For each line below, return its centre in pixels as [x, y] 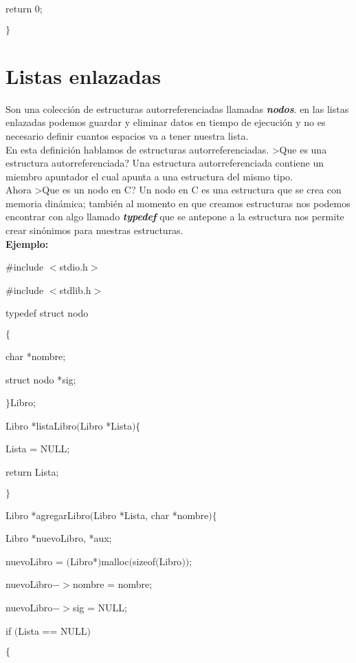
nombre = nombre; [112, 584]
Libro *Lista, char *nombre [151, 515]
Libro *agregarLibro [48, 515]
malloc [115, 561]
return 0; [24, 8]
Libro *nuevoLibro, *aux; [59, 538]
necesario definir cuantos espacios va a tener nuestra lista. [127, 135]
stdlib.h [75, 290]
